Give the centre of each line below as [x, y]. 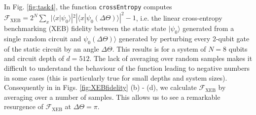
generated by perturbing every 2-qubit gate [184, 38]
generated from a [208, 28]
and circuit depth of [34, 58]
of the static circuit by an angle [52, 48]
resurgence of [24, 106]
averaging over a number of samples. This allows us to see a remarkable [112, 97]
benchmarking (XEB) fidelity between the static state [85, 28]
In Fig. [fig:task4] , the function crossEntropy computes [88, 6]
